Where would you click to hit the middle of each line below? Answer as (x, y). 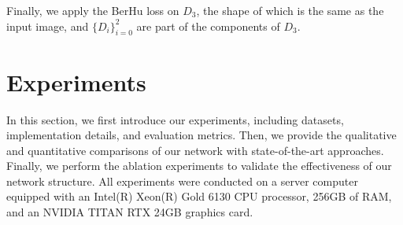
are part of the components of (208, 26)
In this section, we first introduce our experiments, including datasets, (175, 119)
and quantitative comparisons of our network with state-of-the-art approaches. (195, 150)
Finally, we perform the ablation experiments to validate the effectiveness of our (199, 166)
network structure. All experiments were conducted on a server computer (182, 181)
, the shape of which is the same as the (290, 10)
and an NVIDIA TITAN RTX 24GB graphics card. (130, 212)
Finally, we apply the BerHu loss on (93, 10)
